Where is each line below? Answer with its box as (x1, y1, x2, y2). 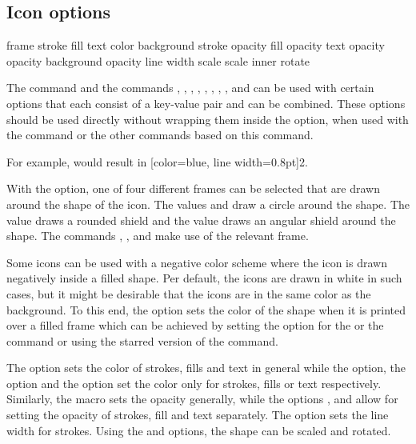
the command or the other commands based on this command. (6, 126, 314, 143)
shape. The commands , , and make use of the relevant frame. (6, 227, 309, 244)
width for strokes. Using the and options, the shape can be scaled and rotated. (6, 422, 391, 438)
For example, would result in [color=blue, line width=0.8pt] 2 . (6, 153, 308, 170)
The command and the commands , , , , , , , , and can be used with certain (6, 79, 374, 96)
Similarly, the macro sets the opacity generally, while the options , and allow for (6, 390, 398, 407)
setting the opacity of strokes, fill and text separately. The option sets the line (6, 406, 389, 423)
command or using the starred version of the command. (6, 332, 278, 349)
